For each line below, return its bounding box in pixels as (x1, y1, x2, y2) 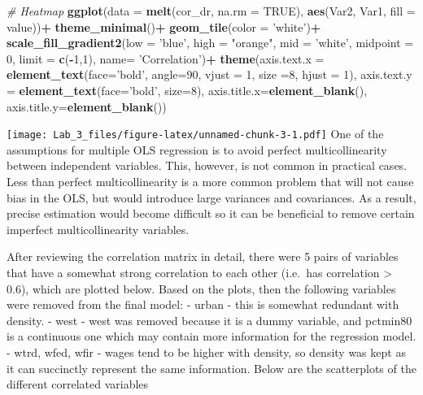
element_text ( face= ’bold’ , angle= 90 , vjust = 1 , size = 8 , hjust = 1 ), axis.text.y (7, 66, 412, 83)
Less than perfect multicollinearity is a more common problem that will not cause (7, 173, 414, 189)
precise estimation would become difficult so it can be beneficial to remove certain (7, 205, 415, 222)
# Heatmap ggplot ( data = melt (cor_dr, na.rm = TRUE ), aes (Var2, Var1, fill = (7, 2, 416, 19)
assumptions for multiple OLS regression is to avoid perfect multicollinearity (7, 141, 387, 158)
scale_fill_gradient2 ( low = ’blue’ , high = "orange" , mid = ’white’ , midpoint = (7, 34, 414, 51)
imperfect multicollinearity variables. (7, 220, 190, 237)
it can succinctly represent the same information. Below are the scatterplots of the (7, 359, 416, 376)
